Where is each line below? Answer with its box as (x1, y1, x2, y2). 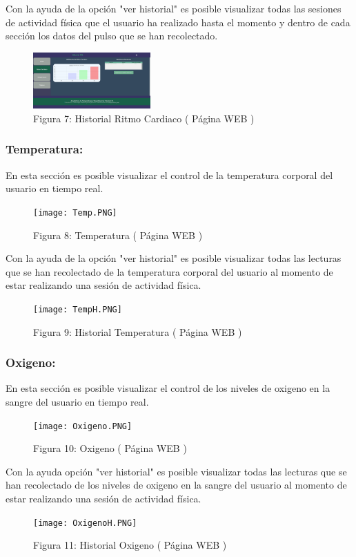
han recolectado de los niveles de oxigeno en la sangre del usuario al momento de (6, 478, 347, 492)
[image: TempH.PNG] (33, 304, 122, 314)
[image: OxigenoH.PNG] (33, 518, 137, 528)
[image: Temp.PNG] (33, 207, 117, 218)
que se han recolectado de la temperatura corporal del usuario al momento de (6, 264, 333, 278)
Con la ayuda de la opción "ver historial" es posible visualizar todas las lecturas (6, 251, 342, 265)
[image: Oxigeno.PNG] (33, 421, 132, 431)
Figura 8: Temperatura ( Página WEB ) (33, 227, 203, 242)
